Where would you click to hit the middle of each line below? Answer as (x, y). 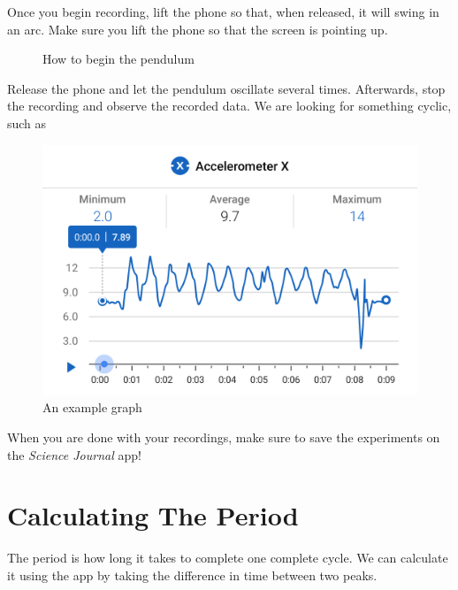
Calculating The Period (153, 515)
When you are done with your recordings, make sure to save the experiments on (224, 437)
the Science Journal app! (74, 454)
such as (27, 123)
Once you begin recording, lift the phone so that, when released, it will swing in (223, 11)
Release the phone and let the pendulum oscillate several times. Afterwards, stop (226, 88)
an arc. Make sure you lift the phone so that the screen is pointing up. (198, 29)
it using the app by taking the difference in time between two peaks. (192, 575)
